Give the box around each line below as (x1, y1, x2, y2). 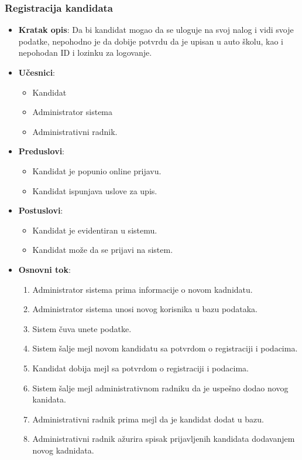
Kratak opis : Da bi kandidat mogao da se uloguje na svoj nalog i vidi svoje (18, 23, 294, 36)
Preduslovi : (18, 145, 65, 157)
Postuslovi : (18, 204, 63, 217)
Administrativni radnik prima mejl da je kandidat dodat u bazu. (32, 412, 264, 425)
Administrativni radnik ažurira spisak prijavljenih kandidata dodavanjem (32, 432, 295, 445)
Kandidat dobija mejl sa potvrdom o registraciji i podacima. (32, 361, 249, 374)
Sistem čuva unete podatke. (32, 322, 132, 334)
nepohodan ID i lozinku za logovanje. (18, 46, 152, 59)
